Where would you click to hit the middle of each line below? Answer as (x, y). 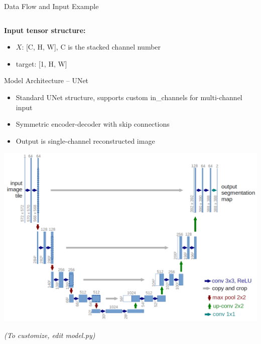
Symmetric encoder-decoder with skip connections (93, 124)
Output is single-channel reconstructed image (85, 140)
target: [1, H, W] (41, 63)
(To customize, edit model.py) (50, 335)
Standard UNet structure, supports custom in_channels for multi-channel (129, 97)
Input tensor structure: (45, 30)
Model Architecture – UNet (46, 80)
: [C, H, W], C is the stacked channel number (91, 47)
